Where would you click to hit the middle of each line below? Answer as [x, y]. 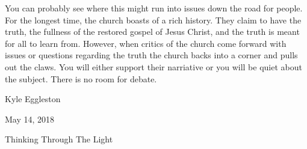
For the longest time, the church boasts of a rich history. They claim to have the [153, 20]
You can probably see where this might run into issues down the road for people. [154, 8]
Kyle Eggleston [33, 99]
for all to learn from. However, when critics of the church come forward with [146, 43]
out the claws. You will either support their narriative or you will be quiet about [153, 66]
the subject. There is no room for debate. [81, 78]
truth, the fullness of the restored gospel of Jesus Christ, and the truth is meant [152, 32]
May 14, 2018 [30, 119]
